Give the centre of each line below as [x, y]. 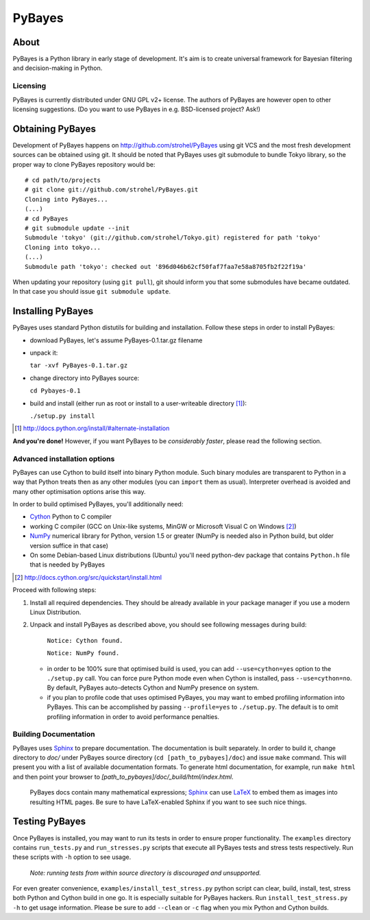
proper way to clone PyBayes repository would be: [84, 164]
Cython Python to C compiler [71, 517]
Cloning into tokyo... [63, 247]
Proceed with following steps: [54, 590]
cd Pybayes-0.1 [56, 391]
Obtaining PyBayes [54, 129]
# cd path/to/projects [63, 180]
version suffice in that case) [69, 545]
